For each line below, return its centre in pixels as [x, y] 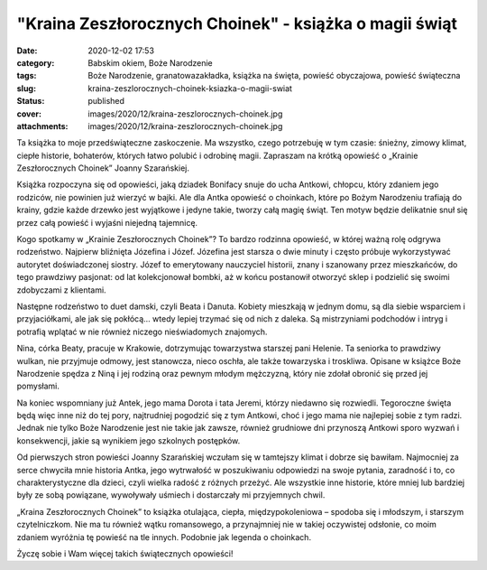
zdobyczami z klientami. [62, 290]
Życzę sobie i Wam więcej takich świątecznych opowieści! [125, 554]
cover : [29, 114]
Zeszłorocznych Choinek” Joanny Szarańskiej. [103, 168]
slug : [26, 88]
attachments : [42, 126]
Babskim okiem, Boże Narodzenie [151, 62]
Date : [27, 51]
